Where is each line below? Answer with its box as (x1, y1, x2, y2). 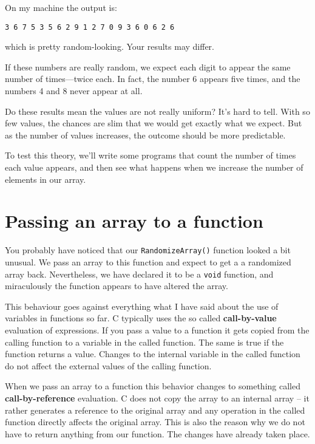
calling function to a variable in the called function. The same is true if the (5, 335, 284, 348)
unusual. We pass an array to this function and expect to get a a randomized (5, 255, 291, 268)
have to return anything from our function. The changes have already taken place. (5, 427, 310, 440)
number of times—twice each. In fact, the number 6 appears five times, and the (5, 72, 300, 85)
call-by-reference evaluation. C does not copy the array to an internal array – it (5, 391, 310, 404)
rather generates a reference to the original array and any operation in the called (5, 403, 305, 416)
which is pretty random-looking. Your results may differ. (5, 40, 215, 53)
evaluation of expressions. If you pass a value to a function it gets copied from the (5, 324, 310, 336)
